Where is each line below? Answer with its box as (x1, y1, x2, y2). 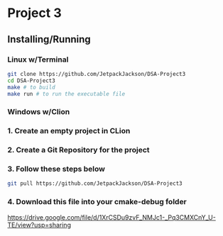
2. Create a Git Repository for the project (7, 145, 151, 155)
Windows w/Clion (7, 107, 70, 117)
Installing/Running (7, 33, 91, 45)
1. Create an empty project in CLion (7, 126, 131, 136)
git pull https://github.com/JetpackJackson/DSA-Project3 (7, 180, 183, 187)
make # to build (7, 84, 55, 91)
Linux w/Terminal (7, 55, 69, 64)
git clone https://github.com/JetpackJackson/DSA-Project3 (7, 70, 186, 77)
